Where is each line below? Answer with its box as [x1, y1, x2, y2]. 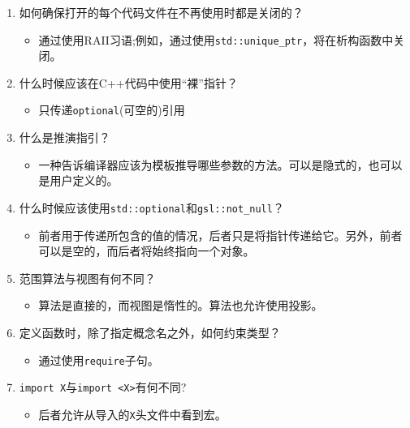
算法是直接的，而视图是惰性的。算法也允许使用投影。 [38, 297, 323, 314]
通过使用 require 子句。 [38, 351, 159, 368]
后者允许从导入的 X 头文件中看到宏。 [38, 405, 227, 422]
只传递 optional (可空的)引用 [38, 101, 185, 118]
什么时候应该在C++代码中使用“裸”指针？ [19, 74, 238, 91]
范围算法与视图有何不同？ [19, 269, 156, 286]
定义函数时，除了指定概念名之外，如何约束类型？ [19, 323, 281, 340]
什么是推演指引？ [19, 129, 110, 146]
